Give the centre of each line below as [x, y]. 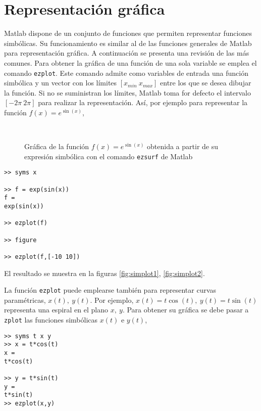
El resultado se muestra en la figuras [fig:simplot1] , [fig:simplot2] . [105, 273]
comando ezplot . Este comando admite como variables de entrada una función [126, 73]
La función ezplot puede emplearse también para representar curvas [110, 290]
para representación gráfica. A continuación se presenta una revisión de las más [127, 53]
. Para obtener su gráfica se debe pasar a [186, 310]
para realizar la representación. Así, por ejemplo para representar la [143, 102]
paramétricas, [25, 300]
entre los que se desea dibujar [206, 83]
